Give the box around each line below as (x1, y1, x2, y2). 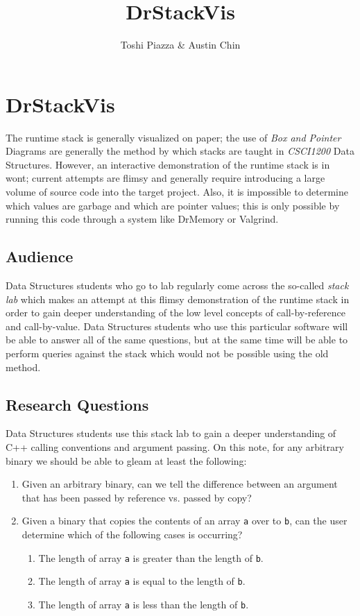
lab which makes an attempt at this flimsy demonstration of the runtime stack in (6, 291, 350, 306)
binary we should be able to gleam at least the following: (6, 453, 247, 468)
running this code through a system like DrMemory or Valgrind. (6, 212, 279, 226)
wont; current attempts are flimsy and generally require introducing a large (6, 171, 325, 185)
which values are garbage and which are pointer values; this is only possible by (6, 198, 340, 212)
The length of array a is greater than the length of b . (38, 550, 264, 565)
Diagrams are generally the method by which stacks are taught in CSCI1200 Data (6, 144, 354, 158)
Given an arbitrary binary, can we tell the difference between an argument (22, 477, 338, 491)
